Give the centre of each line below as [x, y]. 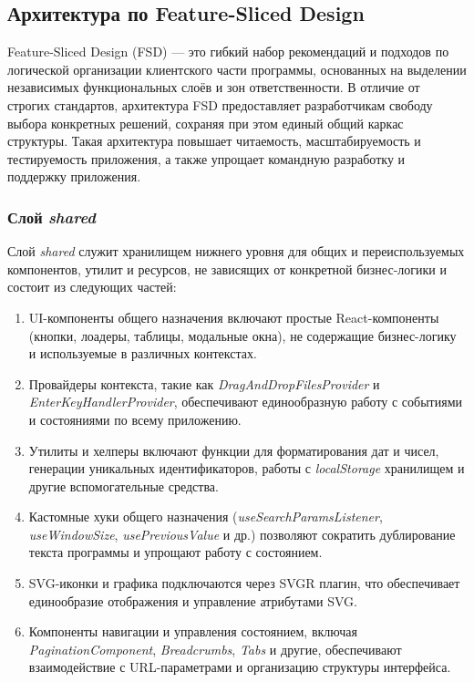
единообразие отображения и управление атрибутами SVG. [193, 600]
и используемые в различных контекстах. [143, 353]
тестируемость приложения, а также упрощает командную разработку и [206, 158]
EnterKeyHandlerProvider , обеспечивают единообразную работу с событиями [246, 402]
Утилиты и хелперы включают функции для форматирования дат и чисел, [234, 450]
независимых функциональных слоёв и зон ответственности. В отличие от [214, 87]
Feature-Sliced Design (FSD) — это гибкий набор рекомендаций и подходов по [228, 52]
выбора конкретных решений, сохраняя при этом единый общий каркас [206, 123]
